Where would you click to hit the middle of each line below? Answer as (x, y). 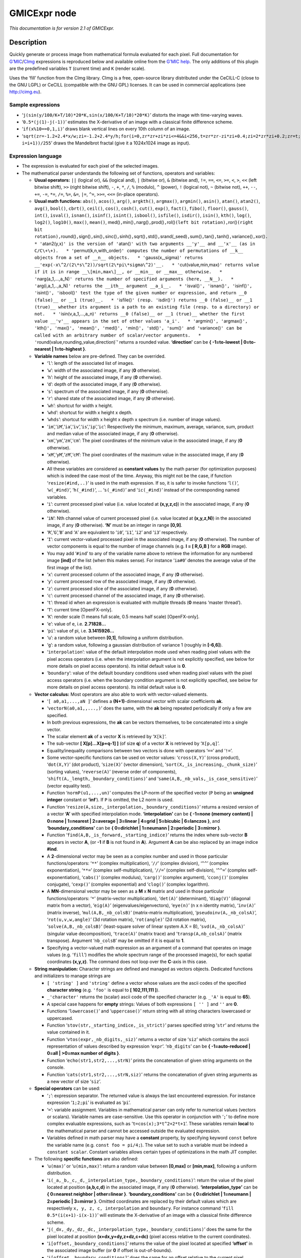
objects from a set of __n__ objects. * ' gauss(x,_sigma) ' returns (119, 258)
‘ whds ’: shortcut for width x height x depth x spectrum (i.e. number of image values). (134, 420)
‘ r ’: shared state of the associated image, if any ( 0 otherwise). (111, 399)
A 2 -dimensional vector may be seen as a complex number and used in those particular (137, 856)
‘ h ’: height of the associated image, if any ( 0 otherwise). (105, 377)
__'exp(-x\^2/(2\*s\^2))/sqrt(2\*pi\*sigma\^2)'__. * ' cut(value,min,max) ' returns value (147, 265)
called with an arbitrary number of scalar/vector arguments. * (118, 335)
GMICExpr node (43, 13)
